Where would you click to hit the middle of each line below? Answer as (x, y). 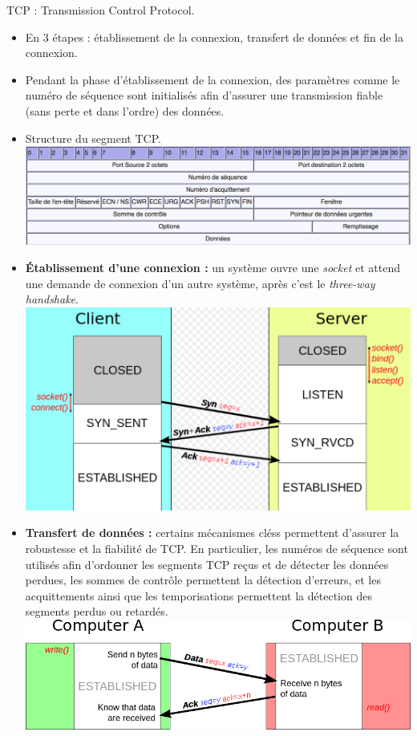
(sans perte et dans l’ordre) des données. (125, 110)
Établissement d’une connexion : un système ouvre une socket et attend (213, 268)
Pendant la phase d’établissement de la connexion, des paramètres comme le (213, 79)
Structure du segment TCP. (93, 138)
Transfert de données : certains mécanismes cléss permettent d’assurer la (212, 533)
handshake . (52, 299)
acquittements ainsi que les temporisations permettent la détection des (198, 595)
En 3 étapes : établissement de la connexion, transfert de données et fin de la (214, 37)
